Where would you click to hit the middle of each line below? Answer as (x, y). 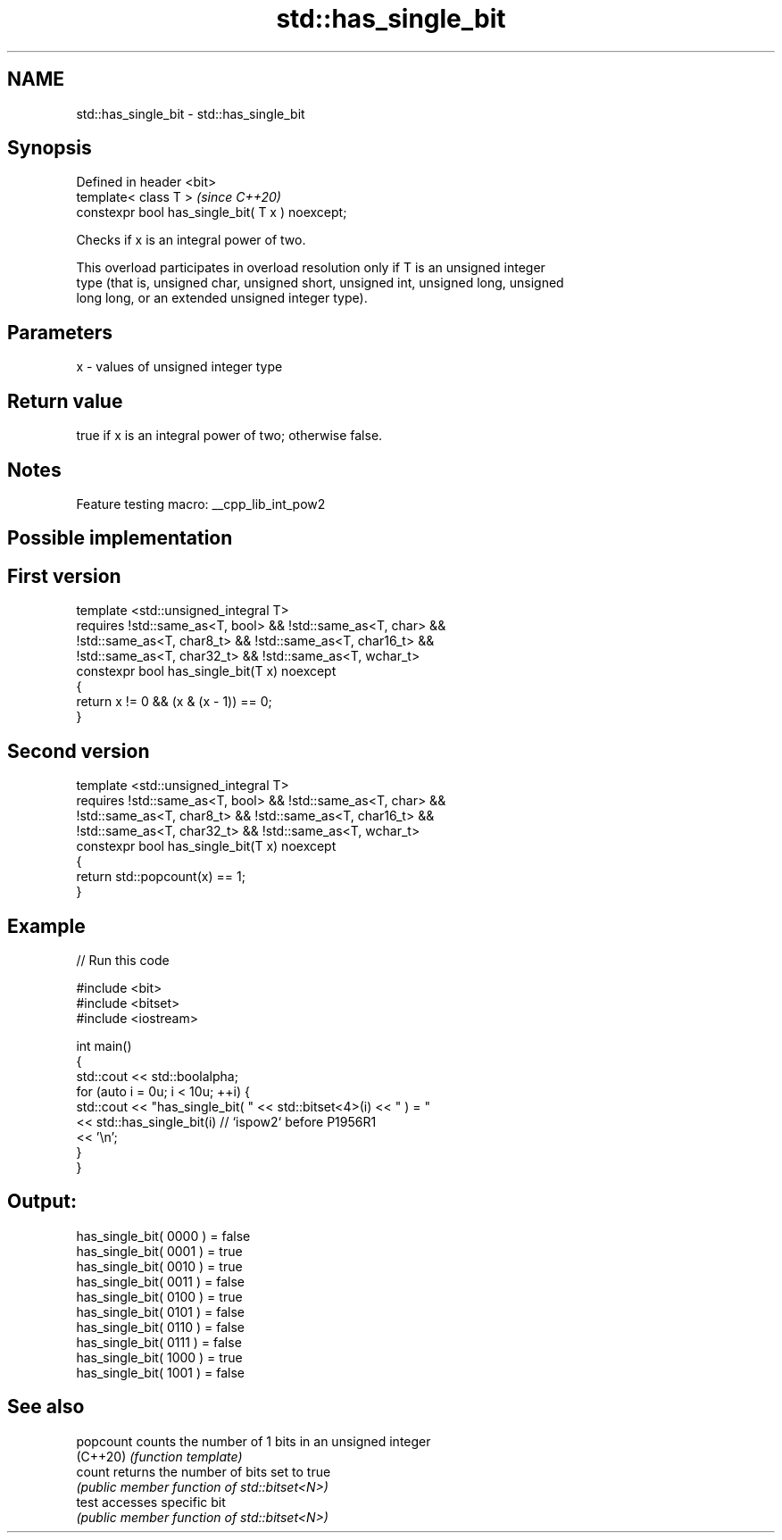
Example (46, 926)
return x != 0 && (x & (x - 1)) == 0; (174, 702)
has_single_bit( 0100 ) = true (159, 1296)
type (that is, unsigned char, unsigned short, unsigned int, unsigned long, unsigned (320, 283)
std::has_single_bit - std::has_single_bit (191, 113)
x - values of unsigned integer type (179, 367)
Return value (65, 401)
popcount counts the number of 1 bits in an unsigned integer (254, 1441)
